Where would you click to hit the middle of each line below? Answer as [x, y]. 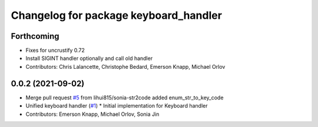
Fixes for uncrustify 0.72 [55, 51]
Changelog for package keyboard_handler [116, 15]
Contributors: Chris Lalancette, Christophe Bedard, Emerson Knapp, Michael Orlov [125, 66]
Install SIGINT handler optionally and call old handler [89, 58]
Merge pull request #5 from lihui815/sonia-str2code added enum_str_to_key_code [125, 98]
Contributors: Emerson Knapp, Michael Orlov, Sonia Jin [92, 114]
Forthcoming [35, 36]
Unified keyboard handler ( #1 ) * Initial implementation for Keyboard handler [117, 106]
